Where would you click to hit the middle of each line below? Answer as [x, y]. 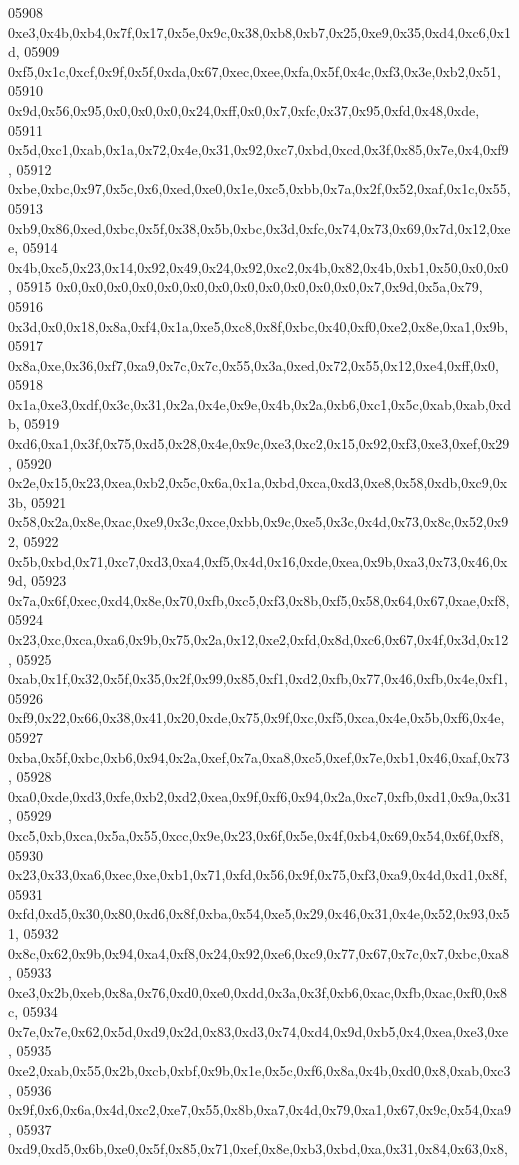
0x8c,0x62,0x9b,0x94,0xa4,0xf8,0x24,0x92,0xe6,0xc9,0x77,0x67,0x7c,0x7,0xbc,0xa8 [258, 952]
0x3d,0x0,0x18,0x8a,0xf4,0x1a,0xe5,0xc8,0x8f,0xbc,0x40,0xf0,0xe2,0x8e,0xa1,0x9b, [258, 325]
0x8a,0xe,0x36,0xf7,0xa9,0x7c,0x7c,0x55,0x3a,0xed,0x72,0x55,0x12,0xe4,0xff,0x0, [253, 364]
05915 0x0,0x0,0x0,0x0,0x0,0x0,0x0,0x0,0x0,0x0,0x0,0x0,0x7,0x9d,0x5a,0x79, [249, 286]
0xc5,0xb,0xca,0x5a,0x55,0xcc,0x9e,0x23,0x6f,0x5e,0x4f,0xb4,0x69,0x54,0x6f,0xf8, [256, 834]
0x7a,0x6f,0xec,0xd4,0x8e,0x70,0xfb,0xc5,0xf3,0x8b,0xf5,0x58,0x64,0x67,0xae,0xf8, [259, 599]
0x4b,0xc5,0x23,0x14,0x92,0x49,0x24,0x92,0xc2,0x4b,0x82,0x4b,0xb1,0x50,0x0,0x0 [258, 266]
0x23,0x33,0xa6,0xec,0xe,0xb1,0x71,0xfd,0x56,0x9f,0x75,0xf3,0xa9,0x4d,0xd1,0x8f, [258, 874]
